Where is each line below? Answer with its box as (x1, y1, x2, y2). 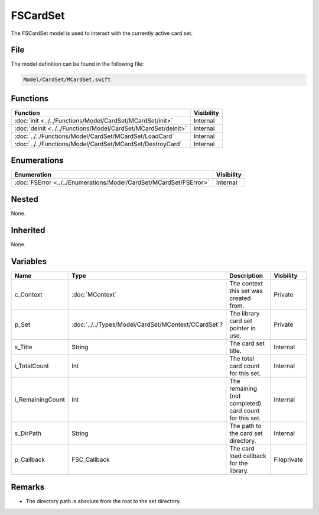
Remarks (11, 482, 45, 493)
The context (229, 279, 263, 287)
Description (229, 271, 263, 279)
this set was (229, 287, 263, 295)
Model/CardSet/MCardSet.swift (23, 76, 111, 83)
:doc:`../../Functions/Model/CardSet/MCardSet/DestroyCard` (14, 140, 183, 148)
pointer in (229, 324, 256, 332)
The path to (229, 421, 262, 430)
